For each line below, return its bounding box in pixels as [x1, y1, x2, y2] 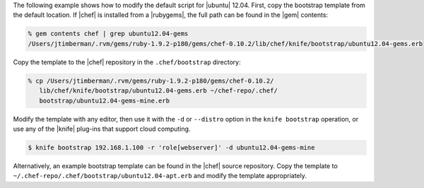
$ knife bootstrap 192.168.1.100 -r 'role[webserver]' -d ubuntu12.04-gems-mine [28, 143, 315, 151]
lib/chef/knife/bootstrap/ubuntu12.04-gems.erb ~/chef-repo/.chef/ [39, 87, 278, 95]
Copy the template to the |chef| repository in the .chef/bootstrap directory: [13, 57, 241, 66]
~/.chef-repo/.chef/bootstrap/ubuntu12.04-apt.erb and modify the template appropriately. [13, 172, 307, 180]
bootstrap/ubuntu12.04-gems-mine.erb [39, 96, 170, 105]
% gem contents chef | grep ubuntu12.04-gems [28, 30, 189, 38]
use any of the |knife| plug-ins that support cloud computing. [13, 124, 191, 133]
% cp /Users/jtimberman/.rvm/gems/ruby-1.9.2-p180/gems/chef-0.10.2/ [28, 76, 274, 85]
